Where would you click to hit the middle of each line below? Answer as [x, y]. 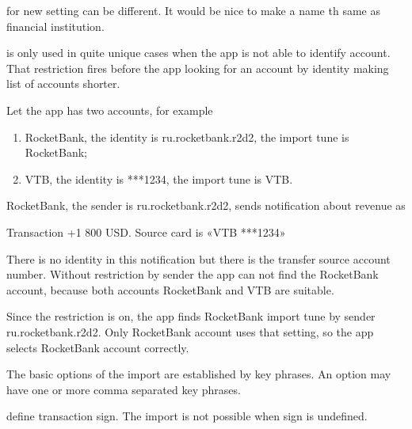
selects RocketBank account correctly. [98, 347]
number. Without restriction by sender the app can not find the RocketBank [193, 274]
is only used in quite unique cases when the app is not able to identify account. [198, 53]
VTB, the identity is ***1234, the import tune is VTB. [159, 178]
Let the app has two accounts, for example [110, 110]
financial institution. [55, 26]
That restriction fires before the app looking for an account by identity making [198, 68]
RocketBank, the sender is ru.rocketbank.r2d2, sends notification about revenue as [206, 205]
